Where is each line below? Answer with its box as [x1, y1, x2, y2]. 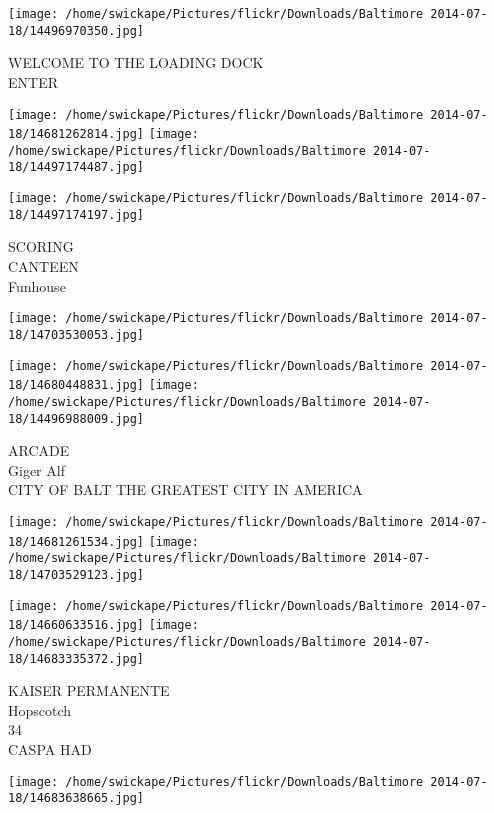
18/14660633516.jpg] [8, 618, 145, 633]
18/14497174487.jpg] [8, 160, 145, 175]
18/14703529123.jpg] [8, 567, 145, 582]
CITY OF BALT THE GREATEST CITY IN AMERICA [8, 479, 363, 500]
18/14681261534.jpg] [8, 534, 145, 549]
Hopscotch [8, 699, 72, 720]
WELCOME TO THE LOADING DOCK [8, 52, 264, 73]
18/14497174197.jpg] [8, 207, 145, 222]
